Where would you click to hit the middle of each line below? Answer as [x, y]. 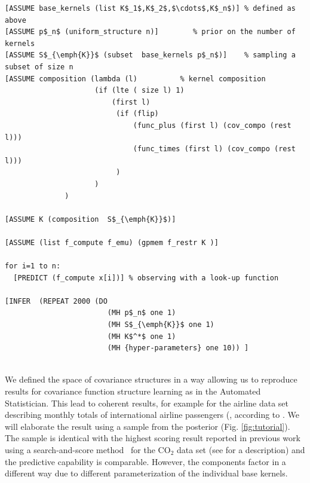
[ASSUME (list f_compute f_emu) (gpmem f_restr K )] [112, 242]
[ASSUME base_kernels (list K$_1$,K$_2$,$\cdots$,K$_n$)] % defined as [150, 8]
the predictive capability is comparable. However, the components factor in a [145, 461]
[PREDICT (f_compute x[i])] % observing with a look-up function [146, 278]
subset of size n [39, 67]
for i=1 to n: [33, 266]
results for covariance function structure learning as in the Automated [133, 391]
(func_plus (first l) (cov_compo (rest [212, 125]
